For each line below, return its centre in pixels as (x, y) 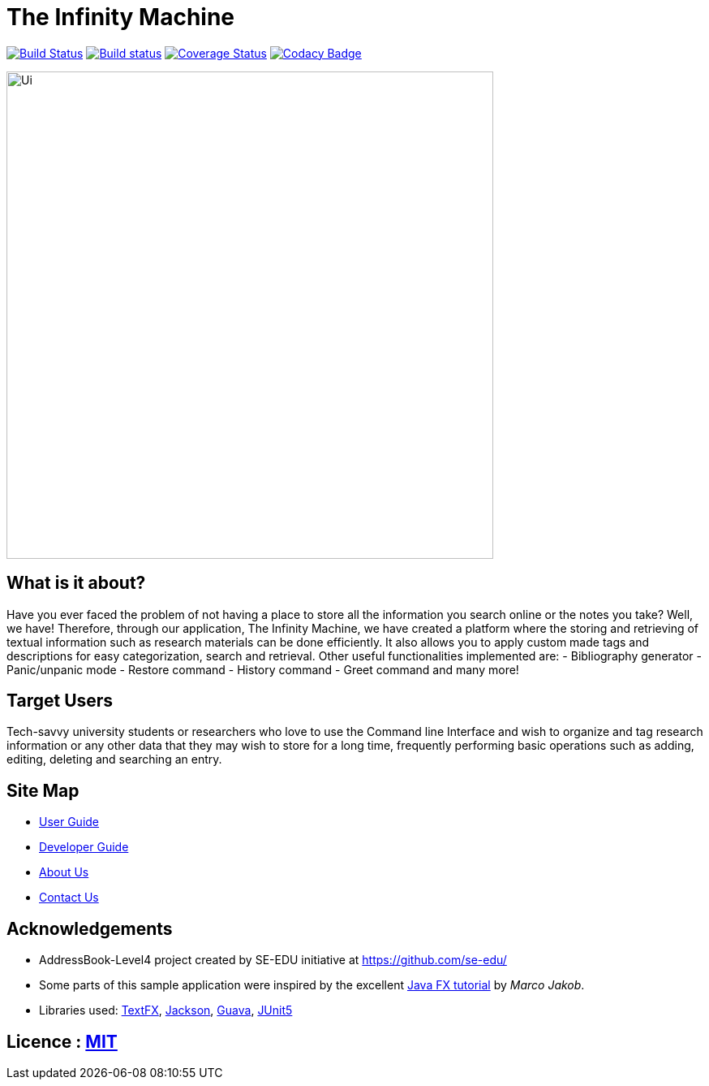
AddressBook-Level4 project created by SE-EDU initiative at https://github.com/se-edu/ (273, 960)
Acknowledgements (90, 928)
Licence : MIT (62, 1041)
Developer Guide (84, 847)
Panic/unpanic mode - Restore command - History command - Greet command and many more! (263, 669)
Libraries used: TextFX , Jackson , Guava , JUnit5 (166, 1010)
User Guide (69, 822)
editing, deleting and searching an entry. (114, 759)
